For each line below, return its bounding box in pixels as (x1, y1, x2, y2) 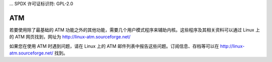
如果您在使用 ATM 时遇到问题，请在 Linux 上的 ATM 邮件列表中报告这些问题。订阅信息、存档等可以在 (9, 43, 219, 49)
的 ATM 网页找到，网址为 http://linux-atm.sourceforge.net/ (9, 34, 131, 40)
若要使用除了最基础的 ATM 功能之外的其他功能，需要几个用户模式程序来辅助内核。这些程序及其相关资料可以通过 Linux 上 (9, 26, 260, 32)
